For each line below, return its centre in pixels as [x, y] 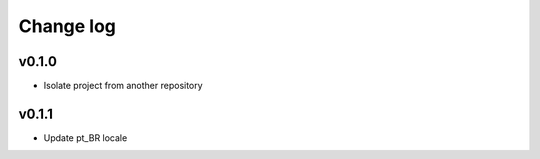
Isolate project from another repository [123, 86]
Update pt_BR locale [85, 137]
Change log [67, 26]
